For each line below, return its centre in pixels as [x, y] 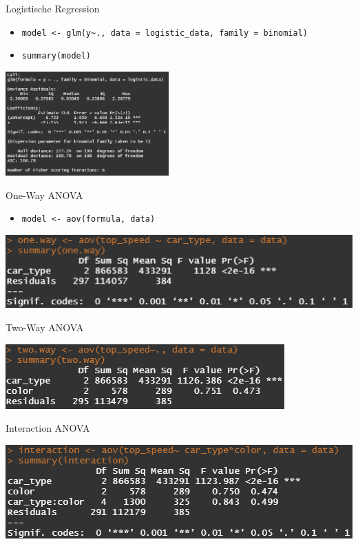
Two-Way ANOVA [45, 327]
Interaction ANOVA [48, 428]
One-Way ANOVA [44, 195]
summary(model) [56, 56]
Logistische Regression [53, 8]
